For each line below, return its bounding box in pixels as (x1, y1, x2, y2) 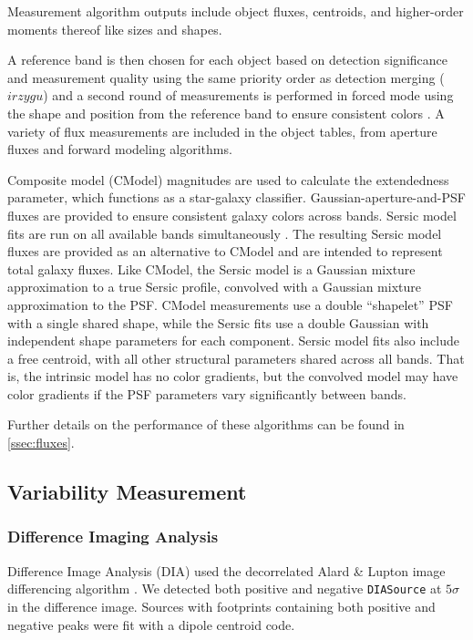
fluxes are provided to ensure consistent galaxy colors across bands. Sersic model (7, 205, 457, 224)
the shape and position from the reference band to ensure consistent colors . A (7, 103, 445, 122)
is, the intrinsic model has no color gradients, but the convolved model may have (7, 366, 458, 386)
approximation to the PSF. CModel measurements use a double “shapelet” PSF (7, 294, 453, 314)
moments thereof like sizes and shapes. (7, 19, 222, 38)
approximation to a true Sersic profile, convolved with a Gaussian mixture (7, 277, 421, 296)
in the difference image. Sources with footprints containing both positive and (7, 596, 436, 615)
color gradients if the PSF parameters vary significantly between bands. (7, 384, 407, 403)
